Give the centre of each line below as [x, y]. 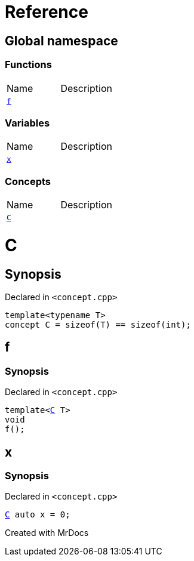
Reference [47, 12]
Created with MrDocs [47, 533]
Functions [28, 65]
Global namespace [61, 41]
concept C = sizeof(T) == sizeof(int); [98, 324]
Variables [27, 123]
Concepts [28, 181]
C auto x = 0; [38, 515]
